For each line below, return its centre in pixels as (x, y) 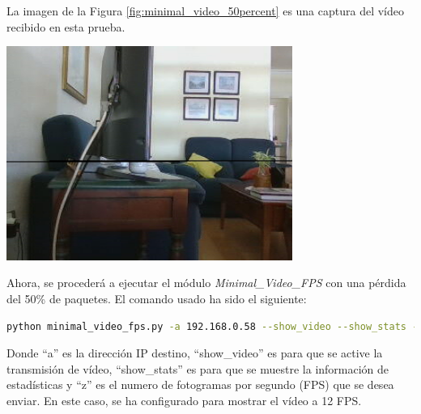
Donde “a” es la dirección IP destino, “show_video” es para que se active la (195, 353)
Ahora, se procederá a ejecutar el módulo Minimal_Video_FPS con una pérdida (206, 283)
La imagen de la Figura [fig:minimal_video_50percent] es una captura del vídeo (206, 11)
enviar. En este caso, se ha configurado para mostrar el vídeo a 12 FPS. (184, 400)
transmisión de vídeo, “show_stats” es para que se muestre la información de (198, 368)
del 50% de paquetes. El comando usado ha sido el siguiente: (157, 298)
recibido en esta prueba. (66, 26)
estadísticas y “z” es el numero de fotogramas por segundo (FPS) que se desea (200, 384)
